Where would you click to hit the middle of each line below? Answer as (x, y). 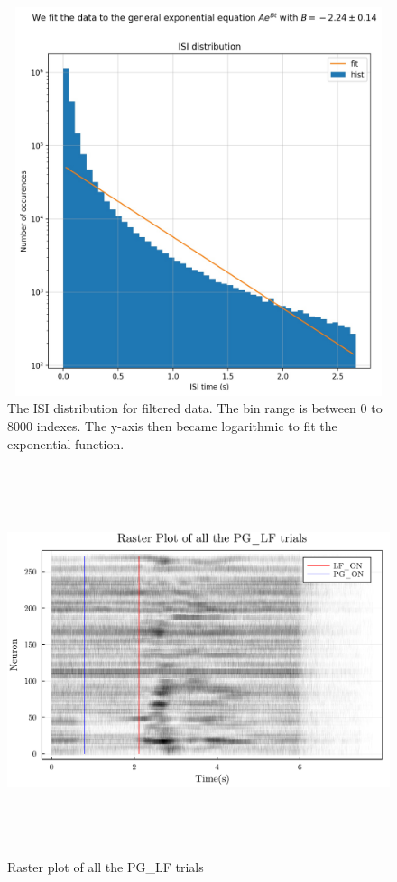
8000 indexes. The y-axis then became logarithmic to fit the (172, 426)
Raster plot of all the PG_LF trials (106, 866)
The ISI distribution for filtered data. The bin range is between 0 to (195, 408)
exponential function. (66, 443)
